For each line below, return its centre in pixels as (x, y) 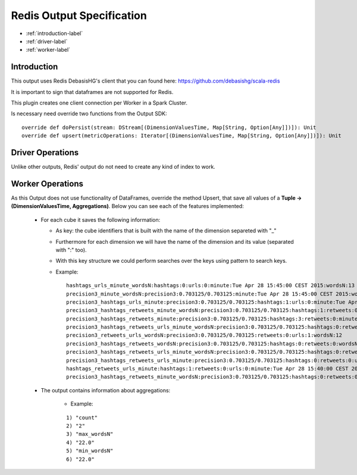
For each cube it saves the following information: (101, 219)
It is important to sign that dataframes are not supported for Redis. (92, 92)
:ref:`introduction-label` (54, 33)
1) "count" (82, 417)
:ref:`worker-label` (48, 50)
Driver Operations (45, 152)
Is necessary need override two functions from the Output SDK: (89, 114)
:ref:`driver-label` (47, 41)
